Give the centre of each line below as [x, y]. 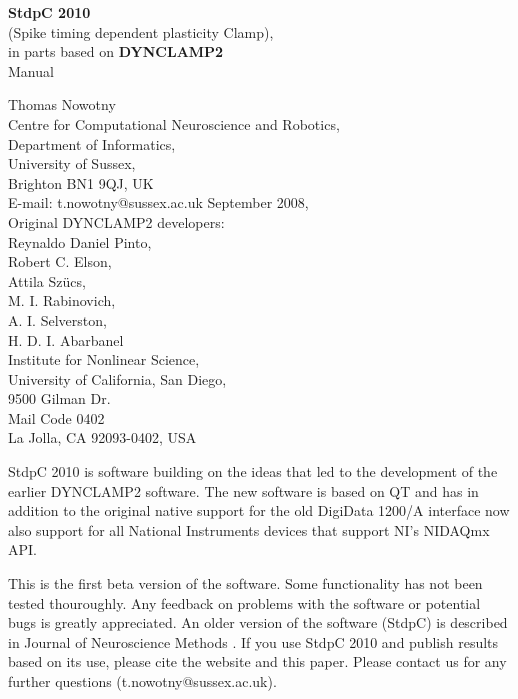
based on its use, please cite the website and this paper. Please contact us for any [257, 661]
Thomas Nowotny [62, 104]
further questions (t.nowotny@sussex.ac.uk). [142, 681]
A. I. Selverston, [57, 319]
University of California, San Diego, [117, 378]
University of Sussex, [72, 163]
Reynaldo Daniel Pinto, [80, 241]
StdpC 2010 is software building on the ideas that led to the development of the [253, 471]
